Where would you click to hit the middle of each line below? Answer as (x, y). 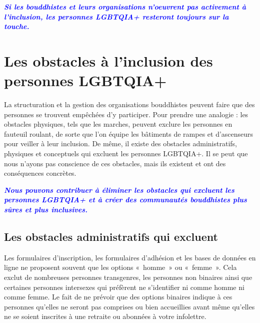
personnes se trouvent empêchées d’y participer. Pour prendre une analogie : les (126, 114)
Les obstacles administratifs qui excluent (111, 237)
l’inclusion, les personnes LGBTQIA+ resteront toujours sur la (116, 16)
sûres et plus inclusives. (46, 210)
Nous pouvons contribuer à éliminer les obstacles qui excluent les (119, 190)
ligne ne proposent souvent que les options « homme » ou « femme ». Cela (120, 267)
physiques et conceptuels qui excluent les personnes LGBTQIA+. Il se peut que (126, 153)
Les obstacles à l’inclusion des (108, 60)
